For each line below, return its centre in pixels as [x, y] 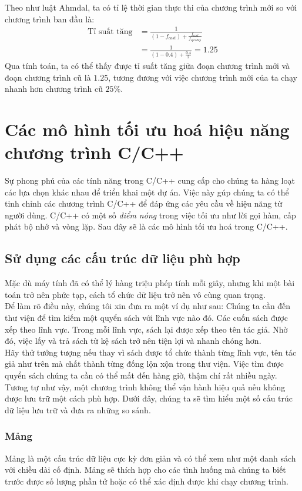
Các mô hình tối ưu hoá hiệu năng [147, 129]
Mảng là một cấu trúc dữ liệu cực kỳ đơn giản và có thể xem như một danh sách [150, 458]
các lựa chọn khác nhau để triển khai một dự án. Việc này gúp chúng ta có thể [147, 192]
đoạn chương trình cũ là [48, 77]
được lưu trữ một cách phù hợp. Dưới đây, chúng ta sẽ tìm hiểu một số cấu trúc [149, 398]
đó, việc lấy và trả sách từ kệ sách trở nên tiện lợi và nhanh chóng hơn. [133, 341]
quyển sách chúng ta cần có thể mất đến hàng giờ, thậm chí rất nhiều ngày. [141, 375]
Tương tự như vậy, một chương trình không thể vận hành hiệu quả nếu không [145, 387]
